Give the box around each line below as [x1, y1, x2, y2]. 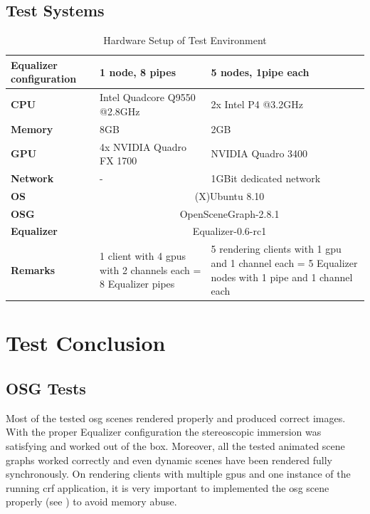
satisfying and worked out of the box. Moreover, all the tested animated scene [6, 438, 345, 453]
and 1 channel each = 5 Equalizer [211, 255, 358, 270]
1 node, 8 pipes [100, 64, 176, 79]
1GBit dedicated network [211, 170, 321, 185]
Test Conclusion [6, 328, 166, 357]
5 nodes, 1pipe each [211, 64, 310, 79]
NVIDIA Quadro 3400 [211, 146, 308, 161]
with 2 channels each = [100, 262, 201, 277]
